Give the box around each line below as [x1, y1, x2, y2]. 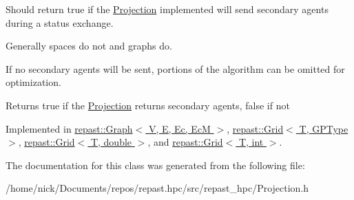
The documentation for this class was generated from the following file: [6, 157, 305, 172]
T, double [90, 135, 132, 149]
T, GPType [299, 121, 348, 135]
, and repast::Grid [147, 135, 223, 149]
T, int [238, 135, 264, 149]
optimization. [6, 75, 61, 89]
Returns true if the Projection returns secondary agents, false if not [6, 98, 290, 112]
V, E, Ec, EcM [148, 121, 211, 135]
